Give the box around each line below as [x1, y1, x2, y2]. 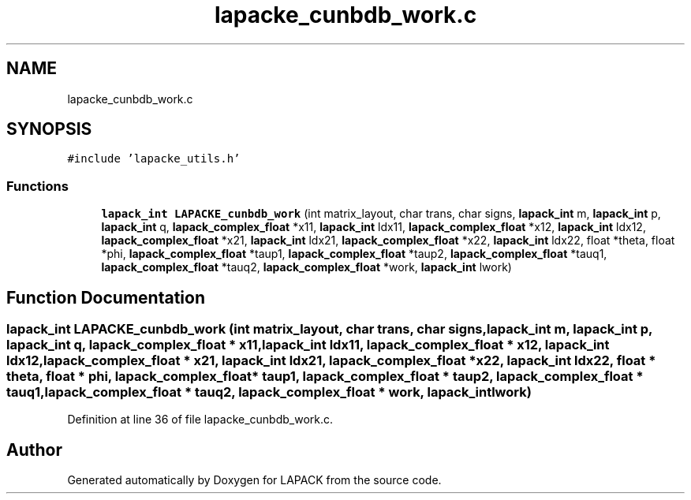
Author [6, 439, 62, 460]
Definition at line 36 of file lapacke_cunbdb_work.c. [67, 412, 334, 427]
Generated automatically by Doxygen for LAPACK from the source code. [67, 473, 442, 487]
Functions [6, 177, 69, 194]
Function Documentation [6, 287, 205, 308]
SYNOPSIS [6, 119, 92, 140]
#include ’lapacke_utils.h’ [67, 152, 241, 166]
